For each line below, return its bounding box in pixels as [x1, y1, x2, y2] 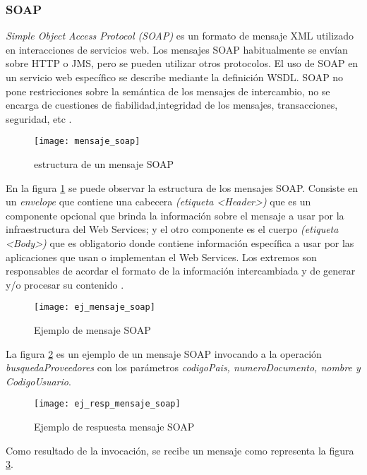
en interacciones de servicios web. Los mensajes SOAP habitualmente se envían [6, 42, 348, 56]
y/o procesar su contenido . [6, 277, 124, 291]
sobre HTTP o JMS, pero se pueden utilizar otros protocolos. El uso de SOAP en [6, 56, 359, 71]
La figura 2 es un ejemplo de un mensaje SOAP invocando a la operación [6, 346, 322, 361]
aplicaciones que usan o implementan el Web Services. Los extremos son [6, 249, 317, 264]
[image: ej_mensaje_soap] [34, 302, 155, 313]
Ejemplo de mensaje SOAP [34, 323, 151, 337]
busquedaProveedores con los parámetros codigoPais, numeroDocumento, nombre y [6, 360, 361, 375]
